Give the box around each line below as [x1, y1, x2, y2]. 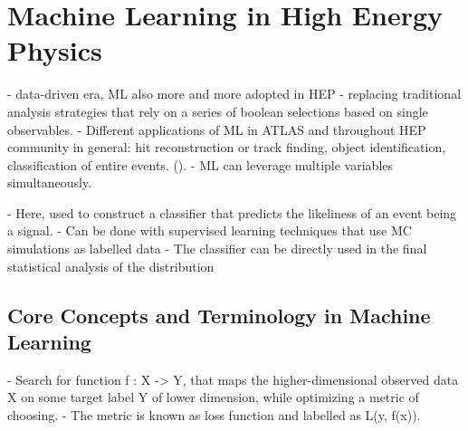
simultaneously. [7, 173, 92, 192]
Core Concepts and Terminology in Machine [7, 301, 431, 329]
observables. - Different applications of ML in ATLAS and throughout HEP [7, 120, 426, 139]
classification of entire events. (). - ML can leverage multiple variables [7, 155, 394, 174]
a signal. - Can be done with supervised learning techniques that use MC [7, 221, 412, 240]
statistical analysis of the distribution [7, 256, 215, 275]
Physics [7, 32, 102, 69]
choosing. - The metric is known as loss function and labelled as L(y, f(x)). [7, 406, 421, 425]
